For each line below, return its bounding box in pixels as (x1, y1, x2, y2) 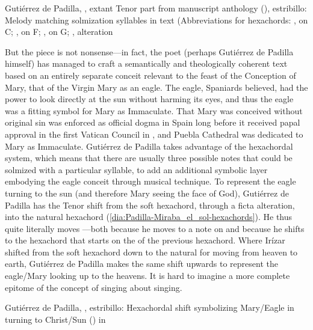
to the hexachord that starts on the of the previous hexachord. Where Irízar (5, 234, 285, 246)
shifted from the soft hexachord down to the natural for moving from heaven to (5, 245, 298, 258)
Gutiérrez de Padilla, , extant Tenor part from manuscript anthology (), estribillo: (5, 2, 307, 14)
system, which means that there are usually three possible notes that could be (5, 151, 293, 164)
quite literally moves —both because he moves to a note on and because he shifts (5, 222, 305, 234)
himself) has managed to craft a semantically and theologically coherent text (5, 57, 288, 70)
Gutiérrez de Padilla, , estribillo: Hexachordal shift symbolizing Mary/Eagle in (5, 301, 294, 314)
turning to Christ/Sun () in (5, 313, 106, 325)
